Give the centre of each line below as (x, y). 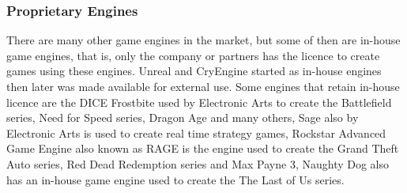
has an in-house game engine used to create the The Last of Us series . (175, 179)
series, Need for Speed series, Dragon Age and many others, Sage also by (183, 117)
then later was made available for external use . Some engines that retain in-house (203, 86)
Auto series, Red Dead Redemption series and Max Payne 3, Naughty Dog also (198, 163)
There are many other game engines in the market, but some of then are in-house (203, 40)
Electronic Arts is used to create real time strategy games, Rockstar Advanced (196, 132)
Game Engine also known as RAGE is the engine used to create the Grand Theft (203, 148)
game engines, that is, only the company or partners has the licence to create (193, 55)
